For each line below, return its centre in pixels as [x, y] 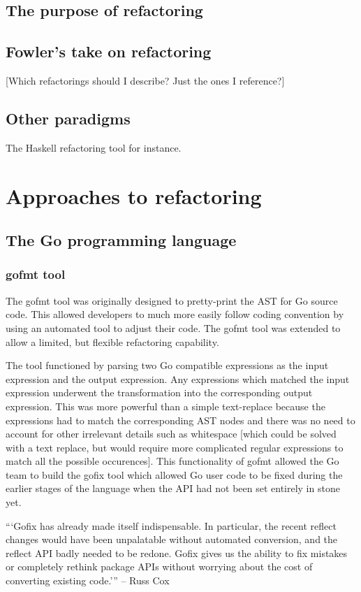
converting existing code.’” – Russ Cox [88, 580]
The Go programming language [121, 240]
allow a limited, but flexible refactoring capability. [112, 341]
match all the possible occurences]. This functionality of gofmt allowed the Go [172, 461]
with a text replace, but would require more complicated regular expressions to [175, 447]
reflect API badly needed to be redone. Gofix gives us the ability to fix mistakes [177, 553]
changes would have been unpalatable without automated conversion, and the [172, 539]
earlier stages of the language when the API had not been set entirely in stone [173, 488]
